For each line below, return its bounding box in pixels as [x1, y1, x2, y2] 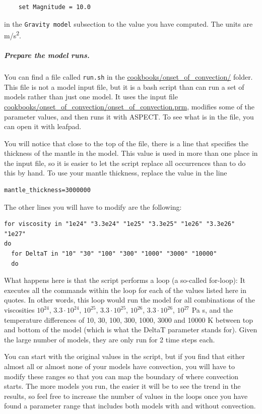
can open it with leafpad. [4, 121, 82, 132]
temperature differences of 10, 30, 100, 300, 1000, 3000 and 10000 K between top [4, 314, 253, 325]
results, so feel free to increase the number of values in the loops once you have [4, 390, 248, 401]
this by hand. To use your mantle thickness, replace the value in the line [4, 167, 227, 178]
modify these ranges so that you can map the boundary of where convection [4, 371, 239, 381]
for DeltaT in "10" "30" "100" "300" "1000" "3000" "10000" [11, 250, 217, 258]
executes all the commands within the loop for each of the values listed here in [4, 284, 247, 295]
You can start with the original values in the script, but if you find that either [4, 351, 245, 362]
